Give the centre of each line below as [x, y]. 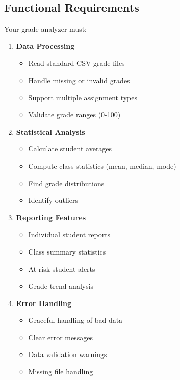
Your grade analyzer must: [45, 29]
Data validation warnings [68, 354]
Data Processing [45, 46]
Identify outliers [53, 200]
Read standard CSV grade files [76, 63]
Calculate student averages [70, 149]
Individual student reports [69, 234]
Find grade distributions [66, 183]
